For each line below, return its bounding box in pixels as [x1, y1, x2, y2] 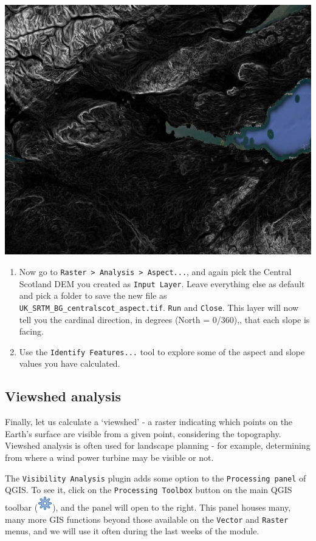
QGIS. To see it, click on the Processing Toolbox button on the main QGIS [5, 483, 292, 496]
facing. [19, 325, 44, 338]
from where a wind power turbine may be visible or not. [5, 451, 214, 464]
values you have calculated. [19, 357, 120, 370]
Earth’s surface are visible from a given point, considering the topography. [5, 427, 281, 440]
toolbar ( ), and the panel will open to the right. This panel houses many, [5, 500, 291, 513]
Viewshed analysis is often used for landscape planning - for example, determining [5, 439, 311, 452]
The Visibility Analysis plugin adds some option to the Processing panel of [5, 471, 306, 484]
